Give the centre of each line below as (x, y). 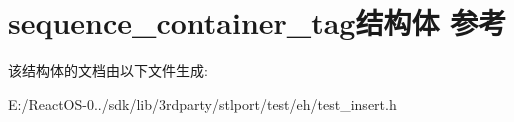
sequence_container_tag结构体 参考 (257, 22)
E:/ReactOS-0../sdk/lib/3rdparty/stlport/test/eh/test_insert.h (202, 103)
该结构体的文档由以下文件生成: (108, 70)
